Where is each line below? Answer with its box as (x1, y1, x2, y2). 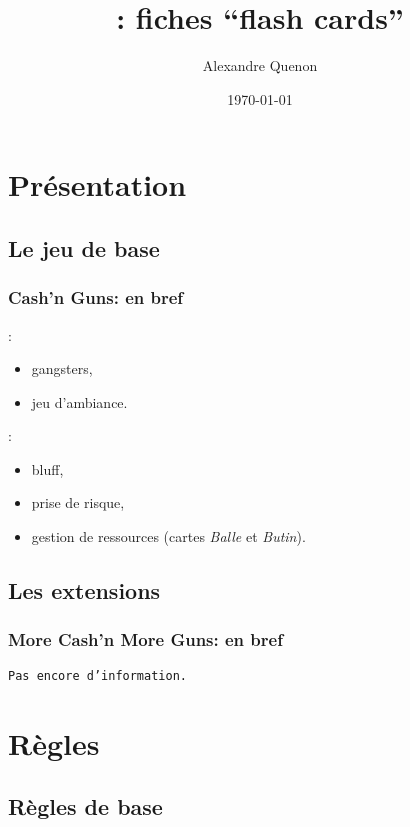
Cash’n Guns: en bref (8, 285, 184, 310)
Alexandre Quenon (202, 55, 318, 76)
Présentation (8, 164, 187, 205)
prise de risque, (31, 492, 125, 513)
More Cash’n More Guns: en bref (8, 627, 283, 652)
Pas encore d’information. (8, 668, 187, 683)
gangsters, (31, 358, 93, 379)
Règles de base (8, 791, 163, 822)
